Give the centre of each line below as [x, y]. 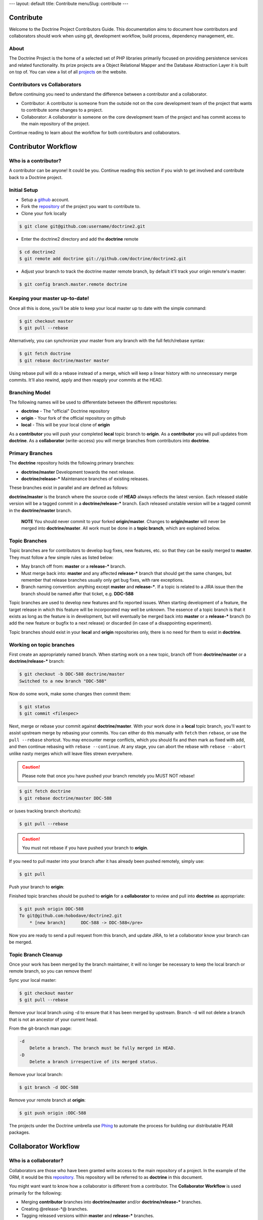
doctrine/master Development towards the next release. [78, 472]
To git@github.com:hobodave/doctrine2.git [71, 916]
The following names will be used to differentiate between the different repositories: [93, 402]
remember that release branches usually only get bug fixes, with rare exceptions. [103, 580]
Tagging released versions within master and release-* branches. [88, 1216]
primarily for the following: [35, 1193]
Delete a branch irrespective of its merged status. [94, 1062]
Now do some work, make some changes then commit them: [70, 693]
